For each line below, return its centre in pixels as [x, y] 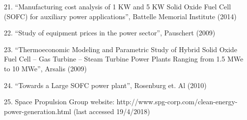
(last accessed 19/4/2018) [112, 111]
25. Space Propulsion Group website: [59, 102]
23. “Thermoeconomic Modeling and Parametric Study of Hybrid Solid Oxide [121, 49]
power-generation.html [38, 111]
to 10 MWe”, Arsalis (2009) [45, 68]
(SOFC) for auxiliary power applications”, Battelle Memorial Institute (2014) [120, 16]
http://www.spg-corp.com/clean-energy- [177, 102]
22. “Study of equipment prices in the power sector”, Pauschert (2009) [110, 33]
